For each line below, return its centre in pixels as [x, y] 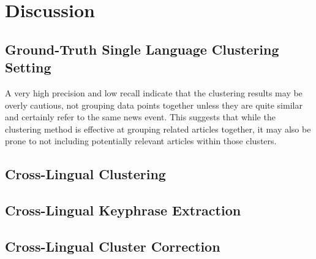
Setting [28, 67]
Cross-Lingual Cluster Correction [113, 246]
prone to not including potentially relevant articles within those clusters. [141, 141]
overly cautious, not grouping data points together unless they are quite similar [154, 105]
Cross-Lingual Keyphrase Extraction [123, 210]
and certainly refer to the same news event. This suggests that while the [140, 117]
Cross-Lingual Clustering [85, 174]
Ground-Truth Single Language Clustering [142, 49]
